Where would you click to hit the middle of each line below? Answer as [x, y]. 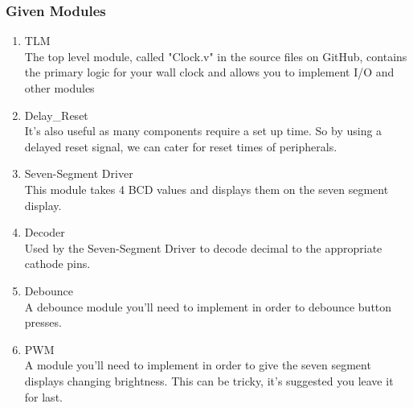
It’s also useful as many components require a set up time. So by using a [203, 131]
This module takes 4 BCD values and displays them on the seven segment [206, 189]
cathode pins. [57, 264]
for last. [43, 396]
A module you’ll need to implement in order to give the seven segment [198, 365]
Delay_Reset [56, 115]
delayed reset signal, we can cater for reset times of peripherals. [181, 146]
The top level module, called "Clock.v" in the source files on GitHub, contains [216, 56]
